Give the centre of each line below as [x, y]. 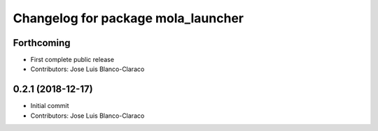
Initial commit [50, 106]
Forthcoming [42, 43]
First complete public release [72, 60]
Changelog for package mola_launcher [128, 18]
